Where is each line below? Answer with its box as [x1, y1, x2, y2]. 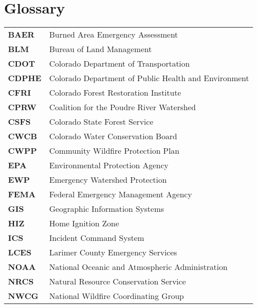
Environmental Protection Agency [49, 159, 168, 171]
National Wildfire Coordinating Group [49, 290, 184, 302]
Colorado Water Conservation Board [49, 130, 177, 142]
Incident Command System [49, 232, 144, 244]
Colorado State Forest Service [49, 116, 153, 128]
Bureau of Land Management [49, 43, 152, 55]
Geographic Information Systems [49, 203, 164, 215]
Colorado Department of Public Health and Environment [49, 72, 249, 84]
